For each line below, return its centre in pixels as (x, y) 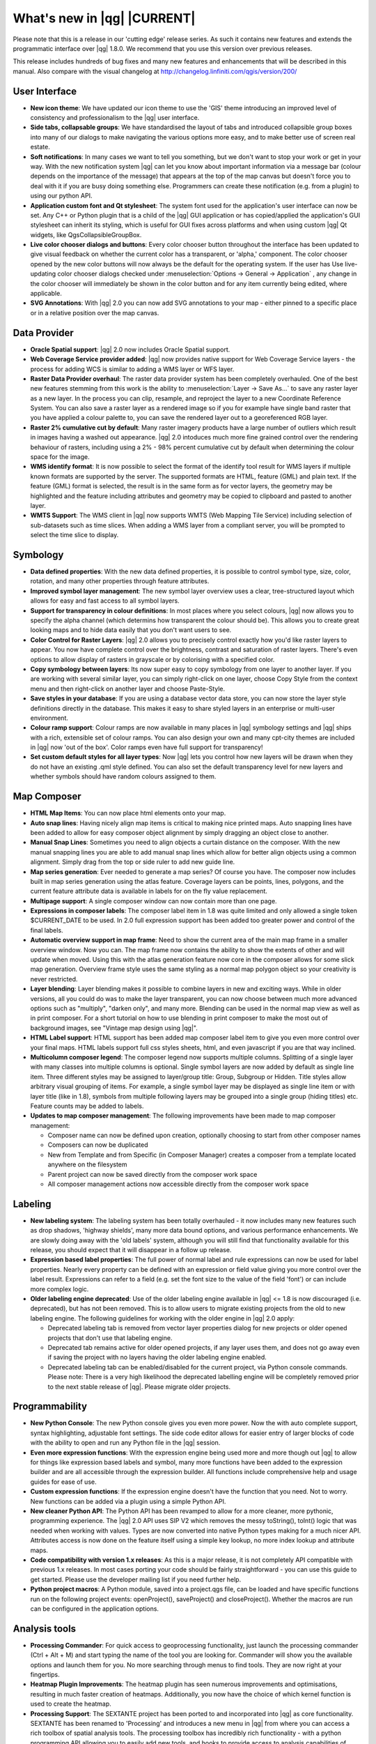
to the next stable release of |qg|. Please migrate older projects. (139, 1386)
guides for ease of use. (63, 1482)
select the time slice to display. (75, 535)
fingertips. (45, 1674)
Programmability (50, 1407)
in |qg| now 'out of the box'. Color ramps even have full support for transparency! (147, 747)
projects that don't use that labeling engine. (110, 1338)
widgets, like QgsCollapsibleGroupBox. (86, 234)
